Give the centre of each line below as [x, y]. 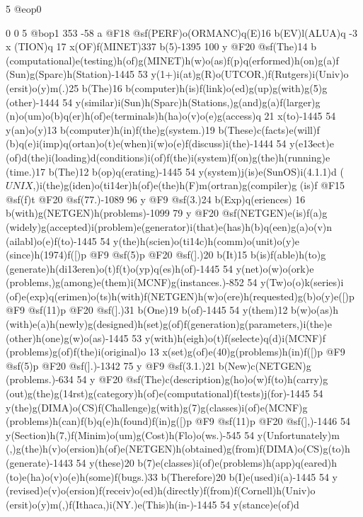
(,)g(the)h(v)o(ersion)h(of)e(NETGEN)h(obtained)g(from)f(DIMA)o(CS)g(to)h [178, 449]
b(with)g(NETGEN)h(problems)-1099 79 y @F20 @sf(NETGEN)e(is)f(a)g [167, 213]
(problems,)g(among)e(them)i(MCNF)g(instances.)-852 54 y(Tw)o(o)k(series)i [175, 282]
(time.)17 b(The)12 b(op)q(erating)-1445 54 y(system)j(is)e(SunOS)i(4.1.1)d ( [175, 171]
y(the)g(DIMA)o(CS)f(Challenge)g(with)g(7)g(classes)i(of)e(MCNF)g [157, 407]
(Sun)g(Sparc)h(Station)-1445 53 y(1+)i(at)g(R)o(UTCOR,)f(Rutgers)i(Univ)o [177, 74]
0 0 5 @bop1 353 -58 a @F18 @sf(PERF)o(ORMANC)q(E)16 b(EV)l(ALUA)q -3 [181, 32]
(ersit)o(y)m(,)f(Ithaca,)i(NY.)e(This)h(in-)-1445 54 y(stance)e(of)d [152, 504]
